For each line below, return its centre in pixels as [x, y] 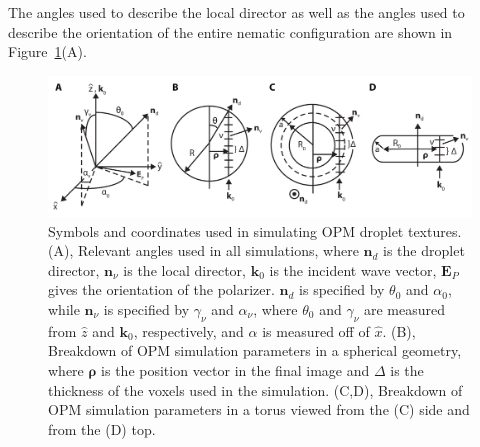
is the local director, [184, 269]
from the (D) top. [102, 428]
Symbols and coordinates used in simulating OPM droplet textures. [255, 230]
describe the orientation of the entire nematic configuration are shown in [230, 31]
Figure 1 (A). [47, 51]
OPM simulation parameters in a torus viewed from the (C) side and [259, 409]
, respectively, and [188, 330]
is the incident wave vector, [353, 269]
